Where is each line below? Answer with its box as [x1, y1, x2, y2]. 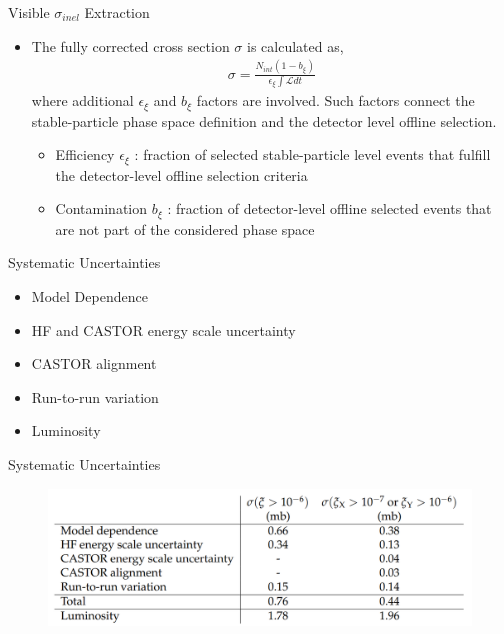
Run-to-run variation [31, 386, 159, 407]
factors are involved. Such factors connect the [196, 90, 475, 111]
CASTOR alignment [31, 353, 157, 374]
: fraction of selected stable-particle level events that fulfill [134, 144, 491, 165]
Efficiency [55, 144, 115, 165]
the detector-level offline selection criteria [55, 164, 308, 185]
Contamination [55, 198, 147, 219]
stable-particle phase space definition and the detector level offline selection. [31, 110, 497, 131]
